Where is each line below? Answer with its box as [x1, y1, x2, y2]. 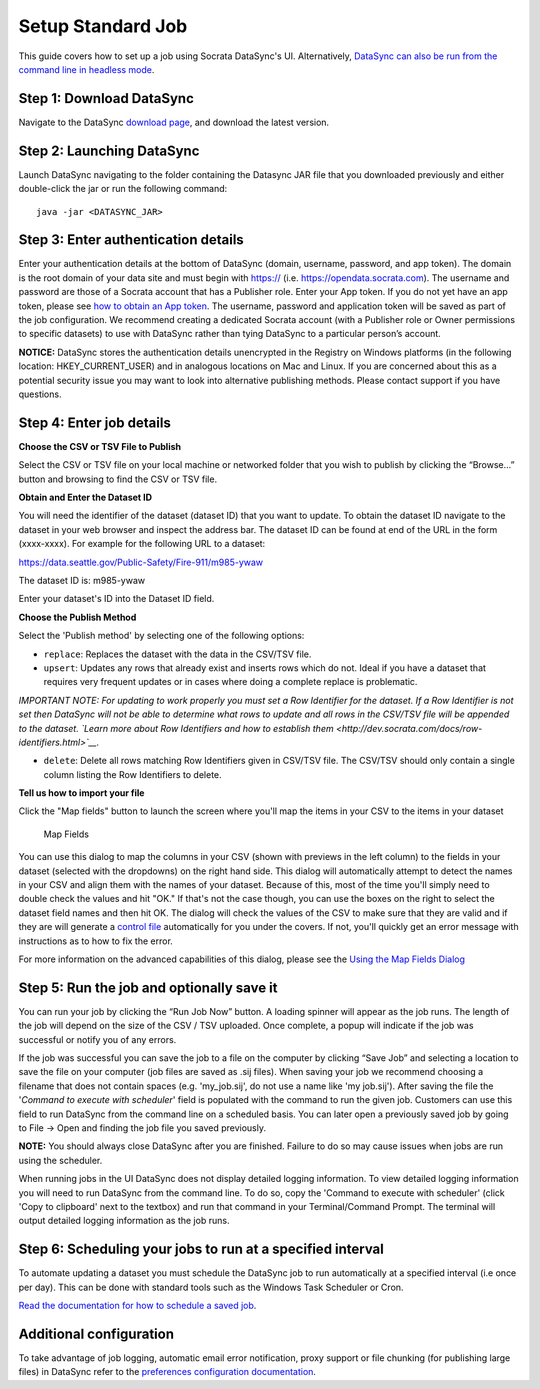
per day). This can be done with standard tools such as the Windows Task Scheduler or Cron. [18, 1281, 404, 1293]
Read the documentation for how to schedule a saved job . [18, 1300, 257, 1312]
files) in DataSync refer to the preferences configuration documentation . [18, 1366, 317, 1378]
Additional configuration [18, 1325, 175, 1342]
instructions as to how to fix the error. [18, 935, 174, 947]
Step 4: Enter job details [18, 414, 172, 431]
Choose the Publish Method [18, 611, 137, 623]
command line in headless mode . [18, 63, 155, 75]
